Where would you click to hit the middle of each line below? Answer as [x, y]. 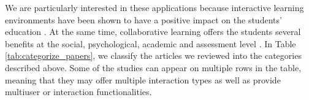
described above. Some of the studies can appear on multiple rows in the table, [153, 67]
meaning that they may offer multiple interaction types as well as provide [143, 79]
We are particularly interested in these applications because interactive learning [154, 7]
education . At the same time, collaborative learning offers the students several [153, 32]
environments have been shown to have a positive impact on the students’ [143, 19]
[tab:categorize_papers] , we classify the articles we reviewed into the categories [153, 56]
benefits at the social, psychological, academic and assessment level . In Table [151, 43]
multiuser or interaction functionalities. [78, 92]
